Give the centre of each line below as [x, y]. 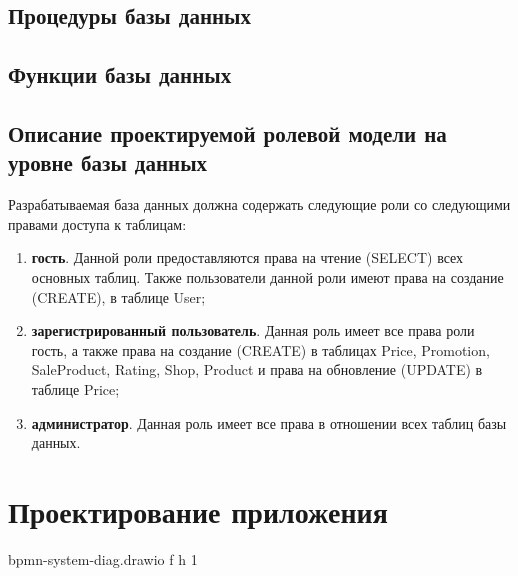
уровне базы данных [108, 162]
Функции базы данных [120, 74]
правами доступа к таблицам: [97, 223]
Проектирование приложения [198, 510]
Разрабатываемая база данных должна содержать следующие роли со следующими [259, 204]
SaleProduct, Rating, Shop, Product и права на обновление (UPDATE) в [257, 369]
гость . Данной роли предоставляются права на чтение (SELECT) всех [247, 257]
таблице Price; [75, 388]
